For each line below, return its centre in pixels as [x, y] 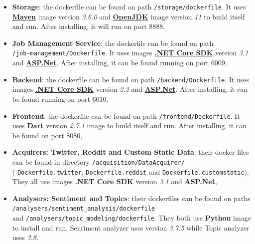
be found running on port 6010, [60, 99]
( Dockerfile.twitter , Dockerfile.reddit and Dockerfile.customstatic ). [130, 171]
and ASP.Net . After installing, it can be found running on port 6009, [120, 63]
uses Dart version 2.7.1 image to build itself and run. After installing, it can [129, 125]
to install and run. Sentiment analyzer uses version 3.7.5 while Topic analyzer [131, 227]
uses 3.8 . [25, 237]
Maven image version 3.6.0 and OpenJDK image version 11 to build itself [128, 16]
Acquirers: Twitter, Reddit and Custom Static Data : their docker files [130, 152]
